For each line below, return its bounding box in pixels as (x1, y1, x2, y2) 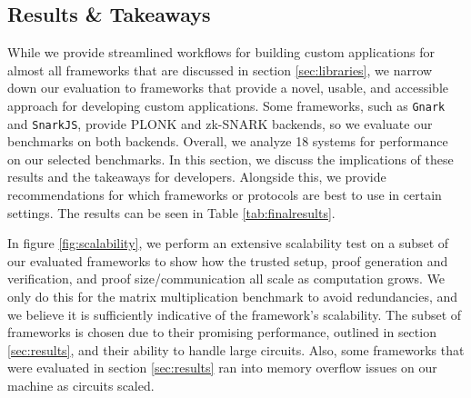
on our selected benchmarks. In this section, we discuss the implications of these (7, 149, 454, 168)
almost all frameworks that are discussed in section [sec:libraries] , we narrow (7, 60, 433, 79)
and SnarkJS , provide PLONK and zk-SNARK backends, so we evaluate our (7, 114, 433, 133)
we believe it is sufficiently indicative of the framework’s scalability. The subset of (7, 304, 462, 323)
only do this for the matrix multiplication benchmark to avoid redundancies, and (7, 287, 458, 306)
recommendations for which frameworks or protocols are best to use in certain (7, 185, 442, 204)
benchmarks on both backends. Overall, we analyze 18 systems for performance (7, 132, 448, 151)
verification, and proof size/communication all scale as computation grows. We (7, 269, 446, 288)
